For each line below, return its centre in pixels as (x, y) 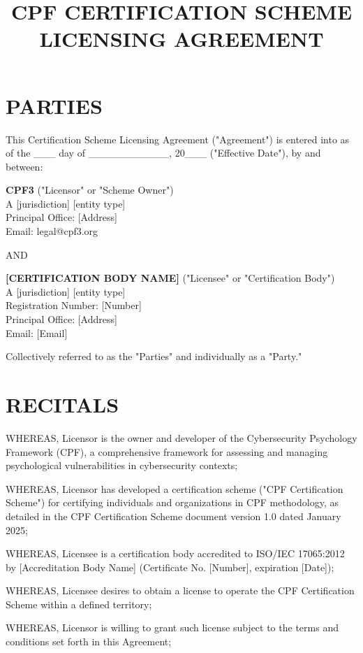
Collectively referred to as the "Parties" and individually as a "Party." (154, 356)
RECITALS (62, 404)
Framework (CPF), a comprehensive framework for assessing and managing (167, 451)
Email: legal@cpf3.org (52, 231)
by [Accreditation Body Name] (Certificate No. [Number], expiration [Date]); (170, 567)
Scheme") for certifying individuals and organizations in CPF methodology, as (172, 502)
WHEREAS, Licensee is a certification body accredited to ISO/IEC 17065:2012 (175, 553)
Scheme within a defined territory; (79, 604)
